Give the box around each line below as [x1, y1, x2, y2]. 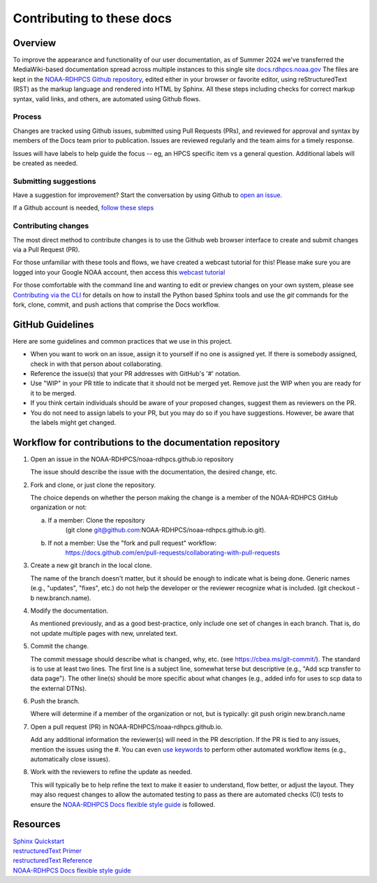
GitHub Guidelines [13, 319, 94, 330]
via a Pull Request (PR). [13, 245, 80, 254]
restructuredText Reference [13, 856, 93, 865]
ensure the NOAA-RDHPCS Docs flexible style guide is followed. [30, 800, 216, 808]
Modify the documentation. [30, 606, 109, 615]
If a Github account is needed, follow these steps [13, 203, 154, 212]
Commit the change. [30, 642, 89, 650]
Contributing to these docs [13, 10, 172, 26]
